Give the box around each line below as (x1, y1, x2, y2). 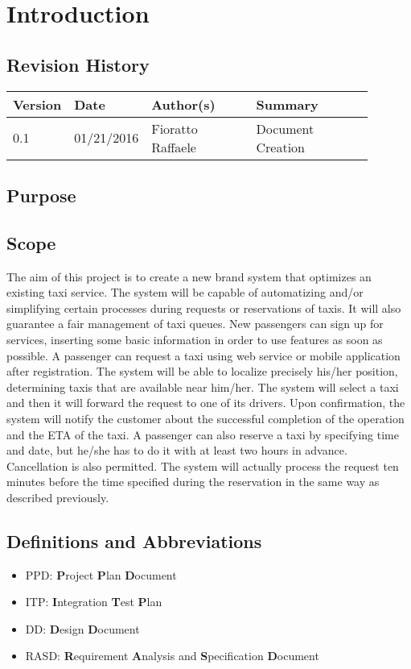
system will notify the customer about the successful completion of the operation (6, 409, 405, 426)
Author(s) (151, 94, 216, 114)
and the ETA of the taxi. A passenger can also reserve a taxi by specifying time (6, 426, 399, 443)
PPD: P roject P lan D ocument (25, 566, 177, 583)
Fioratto (151, 118, 198, 138)
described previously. (6, 488, 109, 505)
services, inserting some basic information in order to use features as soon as (6, 330, 383, 347)
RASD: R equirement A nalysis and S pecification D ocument (25, 647, 319, 664)
